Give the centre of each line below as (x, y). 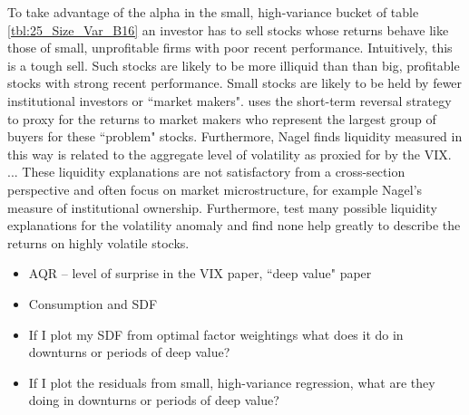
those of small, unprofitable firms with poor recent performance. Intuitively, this (230, 48)
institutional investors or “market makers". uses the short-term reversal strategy (230, 100)
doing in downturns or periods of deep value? (154, 400)
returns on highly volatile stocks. (98, 242)
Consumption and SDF (93, 303)
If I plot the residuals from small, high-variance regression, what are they (232, 382)
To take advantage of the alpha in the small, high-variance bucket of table (213, 12)
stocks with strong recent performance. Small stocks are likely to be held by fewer (235, 83)
